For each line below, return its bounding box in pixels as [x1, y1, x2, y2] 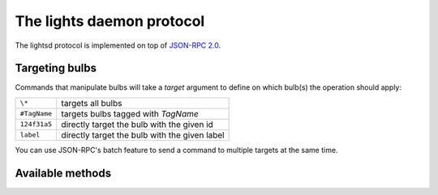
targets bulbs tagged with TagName [61, 108, 199, 119]
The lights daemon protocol [15, 12, 205, 30]
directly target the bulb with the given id [61, 118, 214, 129]
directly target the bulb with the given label [61, 129, 225, 141]
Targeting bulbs [15, 61, 97, 75]
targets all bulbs [61, 97, 122, 108]
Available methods [15, 166, 112, 180]
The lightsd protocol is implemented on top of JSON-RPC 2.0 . [15, 40, 221, 50]
